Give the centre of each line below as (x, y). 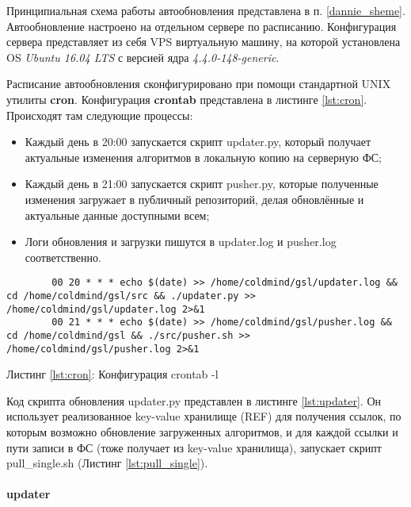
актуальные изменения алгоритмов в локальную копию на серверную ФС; (203, 157)
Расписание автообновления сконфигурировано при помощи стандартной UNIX (199, 84)
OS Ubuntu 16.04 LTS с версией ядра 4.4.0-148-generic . (143, 57)
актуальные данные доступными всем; (117, 215)
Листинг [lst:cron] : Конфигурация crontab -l (112, 374)
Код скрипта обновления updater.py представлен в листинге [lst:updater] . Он (194, 400)
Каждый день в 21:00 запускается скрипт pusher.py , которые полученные (202, 184)
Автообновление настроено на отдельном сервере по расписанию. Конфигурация (202, 26)
